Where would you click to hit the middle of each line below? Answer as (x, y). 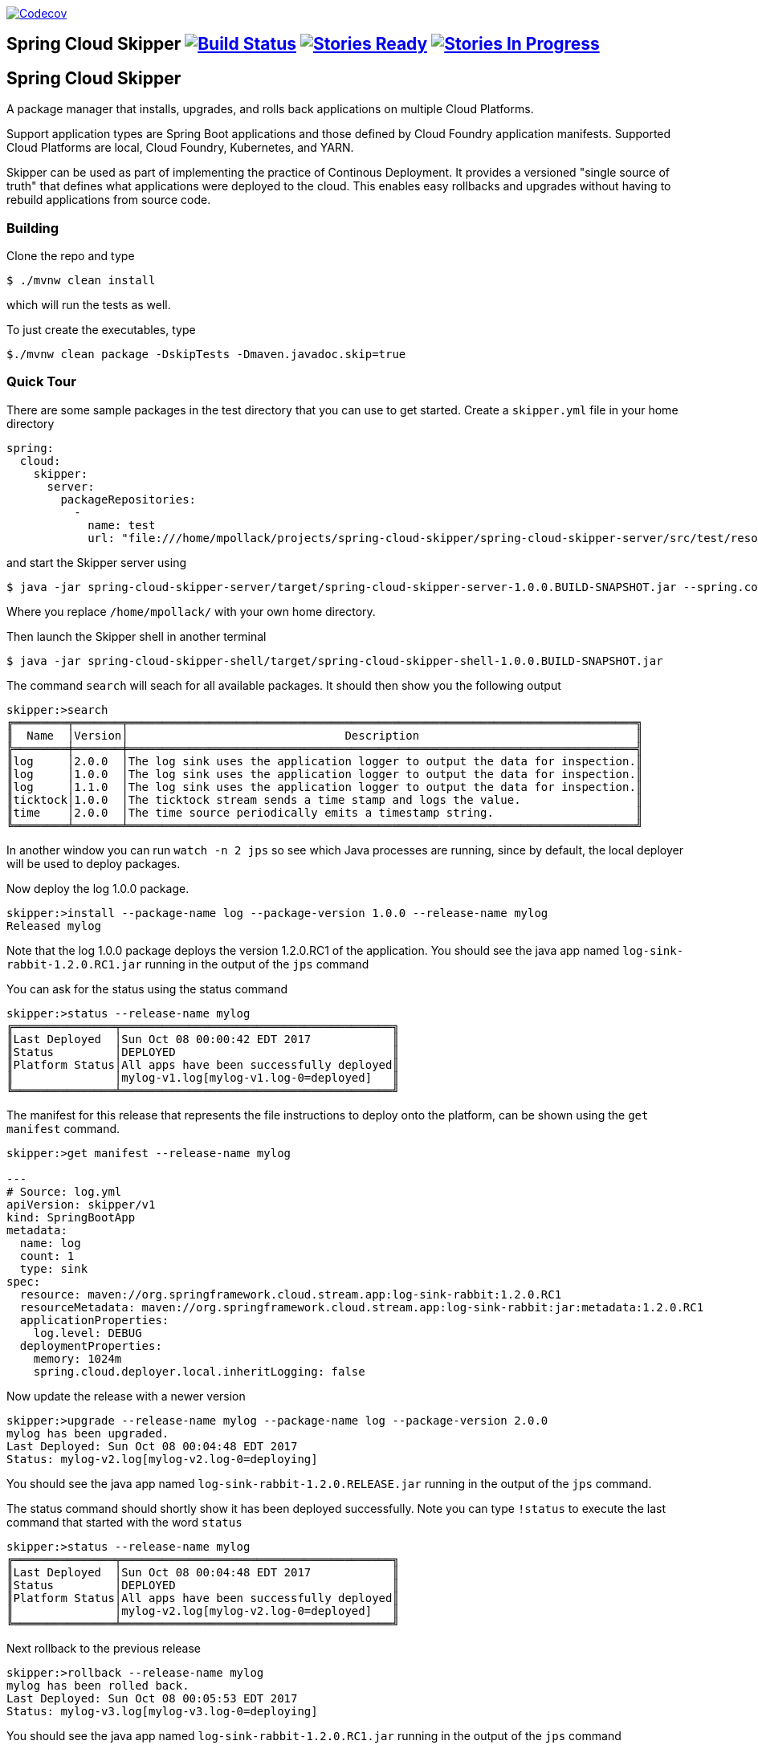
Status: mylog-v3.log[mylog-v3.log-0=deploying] (162, 1711)
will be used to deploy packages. (94, 863)
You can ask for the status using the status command (147, 989)
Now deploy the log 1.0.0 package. (98, 888)
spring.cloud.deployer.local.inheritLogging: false (199, 1371)
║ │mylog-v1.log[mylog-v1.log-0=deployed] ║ (203, 1077)
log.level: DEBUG (88, 1333)
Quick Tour (41, 382)
